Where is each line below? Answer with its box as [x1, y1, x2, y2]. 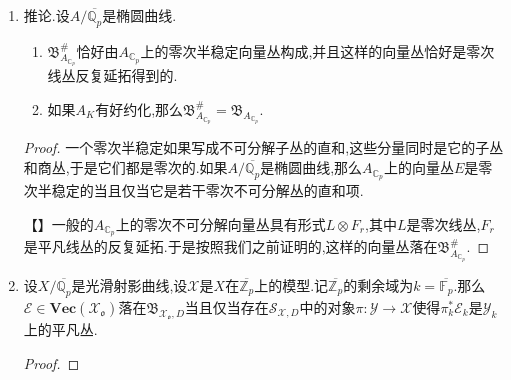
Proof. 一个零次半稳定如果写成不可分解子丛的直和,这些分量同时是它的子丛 [23, 137, 504, 158]
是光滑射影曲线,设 [71, 274, 188, 295]
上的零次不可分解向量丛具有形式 [115, 213, 326, 234]
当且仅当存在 [184, 296, 269, 317]
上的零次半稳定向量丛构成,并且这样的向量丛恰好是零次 [140, 40, 495, 61]
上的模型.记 [254, 274, 329, 295]
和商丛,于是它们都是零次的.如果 [23, 157, 228, 178]
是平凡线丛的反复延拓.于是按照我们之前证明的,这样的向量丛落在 [23, 236, 438, 257]
